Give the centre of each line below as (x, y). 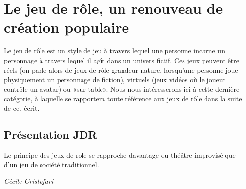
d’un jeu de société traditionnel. (51, 164)
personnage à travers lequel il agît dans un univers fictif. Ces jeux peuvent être (122, 60)
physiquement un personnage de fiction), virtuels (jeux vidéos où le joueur (115, 79)
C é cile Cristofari (29, 180)
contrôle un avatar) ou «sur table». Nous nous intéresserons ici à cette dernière (122, 89)
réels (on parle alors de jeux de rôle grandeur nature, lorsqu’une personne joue (121, 70)
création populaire (67, 27)
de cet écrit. (22, 108)
